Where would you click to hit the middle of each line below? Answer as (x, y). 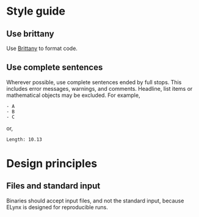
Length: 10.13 (24, 139)
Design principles (52, 163)
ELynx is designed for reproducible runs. (57, 207)
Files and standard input (53, 186)
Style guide (36, 11)
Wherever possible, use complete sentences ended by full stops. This (94, 82)
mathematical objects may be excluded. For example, (73, 95)
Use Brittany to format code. (42, 48)
